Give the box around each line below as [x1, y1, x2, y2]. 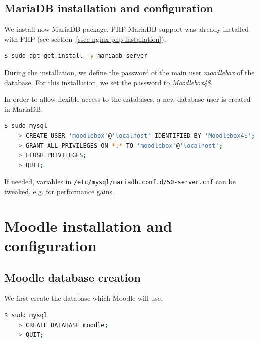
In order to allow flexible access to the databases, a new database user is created [4, 94, 251, 104]
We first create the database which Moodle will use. [4, 293, 163, 303]
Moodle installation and [4, 215, 172, 236]
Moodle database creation [4, 269, 141, 285]
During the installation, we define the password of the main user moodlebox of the [4, 67, 255, 77]
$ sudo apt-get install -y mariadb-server [4, 52, 148, 60]
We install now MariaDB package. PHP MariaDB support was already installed [4, 24, 249, 34]
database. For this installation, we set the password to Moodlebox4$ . [4, 77, 213, 87]
